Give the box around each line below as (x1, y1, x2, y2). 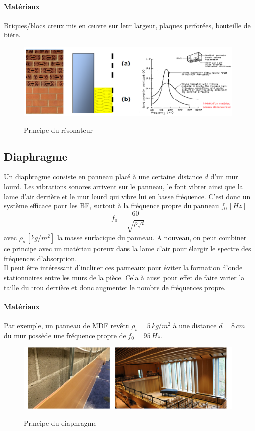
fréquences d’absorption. (4, 253, 77, 263)
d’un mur (210, 171, 238, 182)
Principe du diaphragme (24, 417, 96, 428)
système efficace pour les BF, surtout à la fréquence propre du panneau (4, 200, 219, 211)
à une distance (173, 320, 217, 330)
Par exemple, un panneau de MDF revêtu (4, 320, 129, 330)
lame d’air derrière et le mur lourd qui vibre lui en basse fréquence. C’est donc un (4, 191, 251, 201)
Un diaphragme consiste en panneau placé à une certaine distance (4, 171, 202, 182)
